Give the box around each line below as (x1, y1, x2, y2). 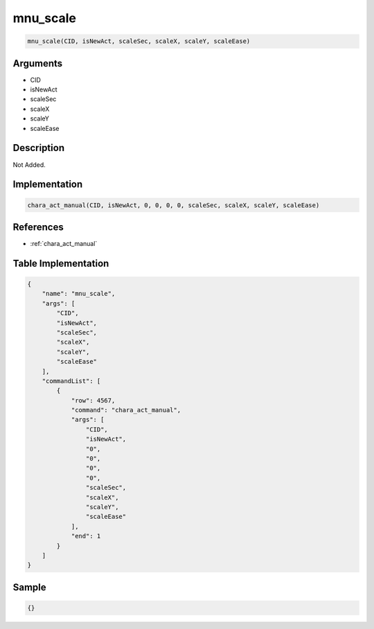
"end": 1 (71, 532, 101, 540)
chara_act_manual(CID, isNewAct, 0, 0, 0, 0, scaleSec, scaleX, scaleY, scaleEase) (27, 201, 320, 209)
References (12, 221, 64, 233)
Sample (12, 581, 46, 593)
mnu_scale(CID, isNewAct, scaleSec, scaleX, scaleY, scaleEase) (27, 37, 251, 45)
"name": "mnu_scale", (42, 290, 116, 298)
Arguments (12, 57, 63, 69)
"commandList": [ (42, 377, 101, 384)
